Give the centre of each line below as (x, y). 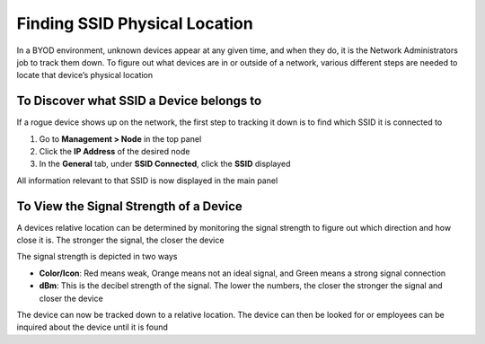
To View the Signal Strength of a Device (129, 206)
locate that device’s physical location (85, 75)
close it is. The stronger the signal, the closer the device (120, 240)
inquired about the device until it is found (92, 327)
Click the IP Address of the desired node (115, 152)
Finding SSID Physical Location (135, 23)
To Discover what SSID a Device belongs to (139, 101)
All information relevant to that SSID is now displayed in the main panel (147, 181)
